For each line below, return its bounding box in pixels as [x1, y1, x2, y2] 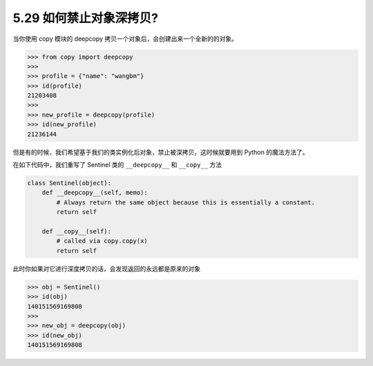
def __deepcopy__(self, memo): [41, 189, 148, 197]
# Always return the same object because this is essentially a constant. [56, 198, 316, 206]
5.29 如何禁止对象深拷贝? [12, 10, 159, 26]
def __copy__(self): [41, 227, 112, 235]
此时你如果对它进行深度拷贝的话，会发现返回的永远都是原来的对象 [12, 264, 200, 273]
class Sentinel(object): [27, 180, 112, 187]
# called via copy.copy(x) [56, 237, 148, 245]
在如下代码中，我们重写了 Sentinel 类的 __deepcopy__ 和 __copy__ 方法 [12, 161, 222, 169]
